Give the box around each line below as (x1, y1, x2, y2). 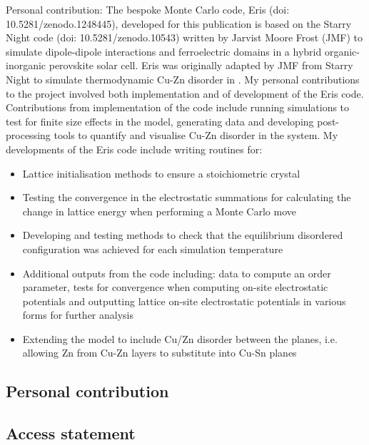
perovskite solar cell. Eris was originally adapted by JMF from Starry (49, 58, 353, 73)
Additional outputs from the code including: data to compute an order (22, 265, 331, 280)
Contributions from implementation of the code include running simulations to (6, 100, 350, 115)
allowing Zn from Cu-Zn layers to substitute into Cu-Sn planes (22, 345, 297, 360)
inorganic (6, 58, 46, 73)
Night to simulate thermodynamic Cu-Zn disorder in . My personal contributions (6, 71, 360, 86)
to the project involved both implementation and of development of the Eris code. (6, 86, 364, 101)
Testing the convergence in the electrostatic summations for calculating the (22, 190, 351, 205)
